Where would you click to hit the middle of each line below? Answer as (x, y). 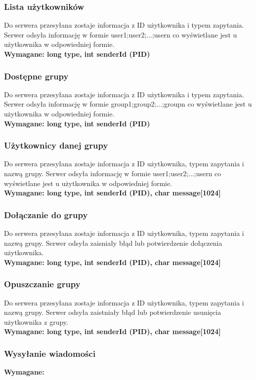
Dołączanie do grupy (46, 214)
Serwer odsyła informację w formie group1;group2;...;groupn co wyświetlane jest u (128, 104)
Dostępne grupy (36, 76)
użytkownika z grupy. (36, 322)
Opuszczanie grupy (42, 284)
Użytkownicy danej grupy (56, 145)
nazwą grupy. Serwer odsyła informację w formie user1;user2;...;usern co (113, 173)
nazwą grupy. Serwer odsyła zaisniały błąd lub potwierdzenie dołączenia (113, 243)
